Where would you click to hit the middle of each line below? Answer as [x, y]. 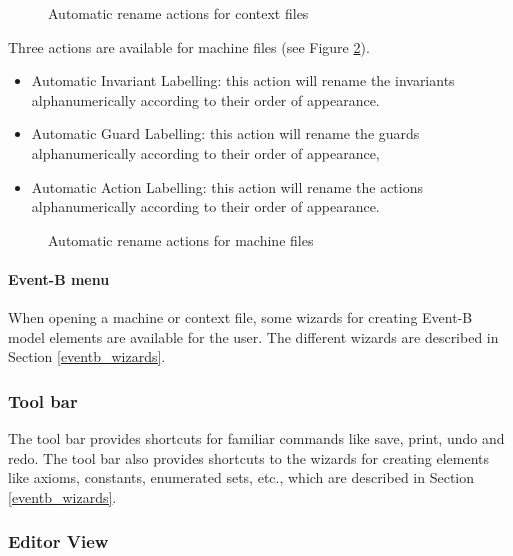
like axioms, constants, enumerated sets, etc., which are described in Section [241, 477]
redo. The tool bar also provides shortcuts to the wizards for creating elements [248, 457]
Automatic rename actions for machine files [181, 239]
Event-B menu [59, 278]
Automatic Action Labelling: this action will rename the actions [227, 186]
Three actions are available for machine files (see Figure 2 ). [189, 46]
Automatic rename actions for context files [178, 13]
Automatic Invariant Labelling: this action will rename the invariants [243, 80]
